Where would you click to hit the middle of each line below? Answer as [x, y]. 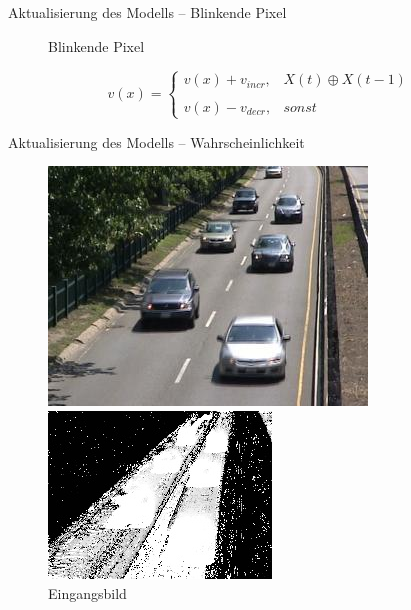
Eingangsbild [87, 592]
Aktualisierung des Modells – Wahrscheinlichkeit [156, 141]
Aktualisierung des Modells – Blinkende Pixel [147, 12]
